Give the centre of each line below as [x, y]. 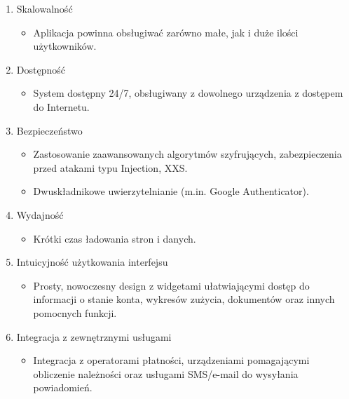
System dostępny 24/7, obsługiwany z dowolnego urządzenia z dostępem [188, 93]
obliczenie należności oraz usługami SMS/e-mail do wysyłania [166, 373]
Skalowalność [45, 8]
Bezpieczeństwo [49, 130]
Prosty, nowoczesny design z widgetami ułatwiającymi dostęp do [171, 285]
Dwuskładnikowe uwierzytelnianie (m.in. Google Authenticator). [171, 191]
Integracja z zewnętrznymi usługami [94, 336]
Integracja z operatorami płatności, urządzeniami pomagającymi [171, 360]
